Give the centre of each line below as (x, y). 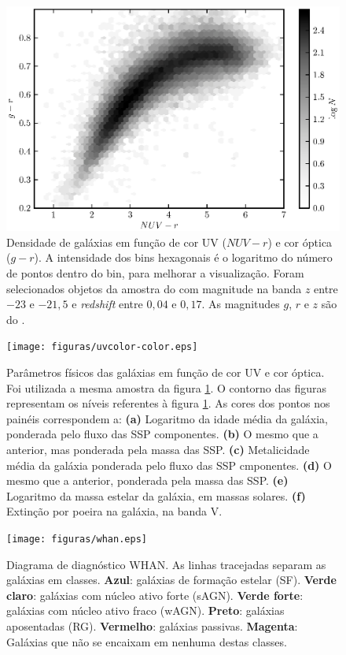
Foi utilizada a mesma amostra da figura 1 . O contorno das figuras (167, 387)
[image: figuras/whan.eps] (77, 540)
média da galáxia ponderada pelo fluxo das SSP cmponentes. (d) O (169, 465)
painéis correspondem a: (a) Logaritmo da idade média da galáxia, (167, 418)
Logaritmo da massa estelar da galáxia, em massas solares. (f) (156, 495)
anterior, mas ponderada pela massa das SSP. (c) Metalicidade (158, 450)
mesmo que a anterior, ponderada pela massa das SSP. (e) (147, 480)
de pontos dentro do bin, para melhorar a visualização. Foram (155, 273)
